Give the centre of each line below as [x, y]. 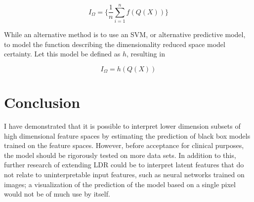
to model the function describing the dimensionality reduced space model [115, 44]
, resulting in [146, 54]
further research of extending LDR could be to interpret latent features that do [124, 165]
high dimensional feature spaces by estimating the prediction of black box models [127, 135]
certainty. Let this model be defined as [62, 54]
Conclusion [42, 102]
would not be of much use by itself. [57, 194]
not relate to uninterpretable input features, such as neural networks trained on [124, 174]
